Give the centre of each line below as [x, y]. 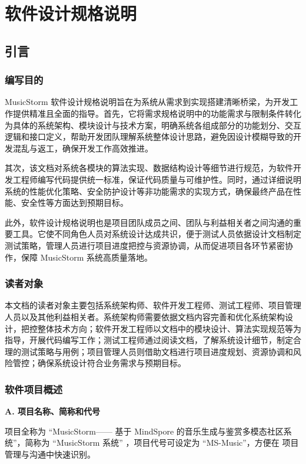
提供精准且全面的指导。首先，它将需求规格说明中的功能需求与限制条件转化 [157, 113]
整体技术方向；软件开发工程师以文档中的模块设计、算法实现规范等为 [169, 328]
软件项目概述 [34, 389]
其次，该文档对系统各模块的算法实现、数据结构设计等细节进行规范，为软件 [149, 168]
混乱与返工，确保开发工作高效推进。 [83, 148]
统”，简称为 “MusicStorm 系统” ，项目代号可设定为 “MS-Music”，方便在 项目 [152, 442]
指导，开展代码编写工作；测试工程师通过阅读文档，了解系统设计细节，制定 [149, 340]
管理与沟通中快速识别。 [50, 454]
